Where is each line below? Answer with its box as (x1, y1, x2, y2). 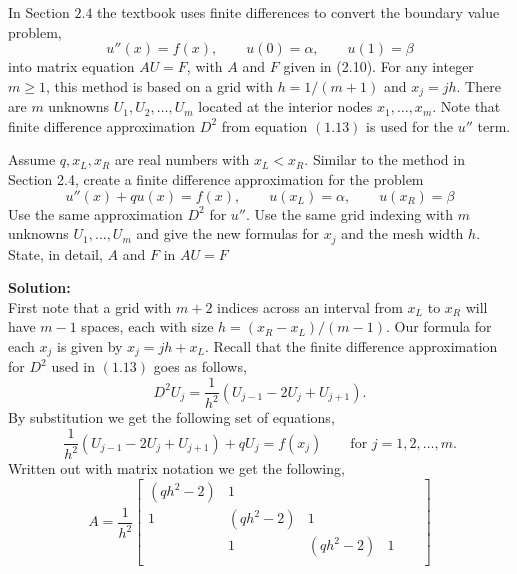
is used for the (366, 115, 453, 136)
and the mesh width (341, 223, 464, 244)
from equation (221, 115, 308, 136)
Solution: (8, 277, 71, 298)
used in (51, 356, 96, 377)
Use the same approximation (8, 203, 183, 224)
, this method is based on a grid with (45, 75, 273, 96)
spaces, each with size (81, 316, 214, 337)
